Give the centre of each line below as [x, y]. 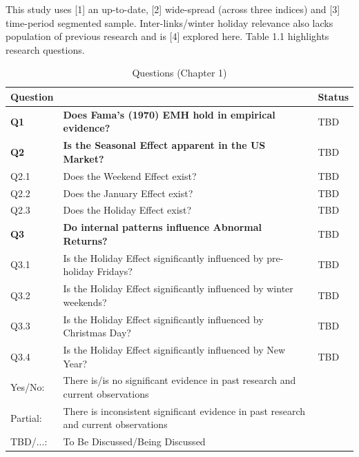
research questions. [45, 49]
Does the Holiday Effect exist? [127, 210]
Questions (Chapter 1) [179, 73]
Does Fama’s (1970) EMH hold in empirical [169, 114]
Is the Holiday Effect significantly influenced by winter [178, 288]
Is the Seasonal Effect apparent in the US [164, 145]
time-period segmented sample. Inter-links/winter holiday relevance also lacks [169, 22]
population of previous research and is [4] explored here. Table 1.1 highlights [167, 36]
